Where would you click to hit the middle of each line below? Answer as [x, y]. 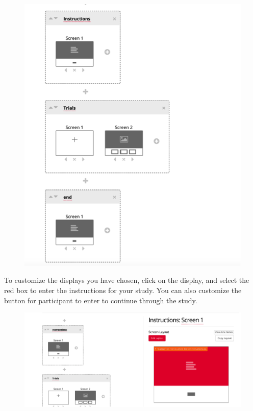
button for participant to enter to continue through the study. [101, 300]
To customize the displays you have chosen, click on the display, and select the [127, 280]
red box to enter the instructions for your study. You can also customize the [123, 290]
